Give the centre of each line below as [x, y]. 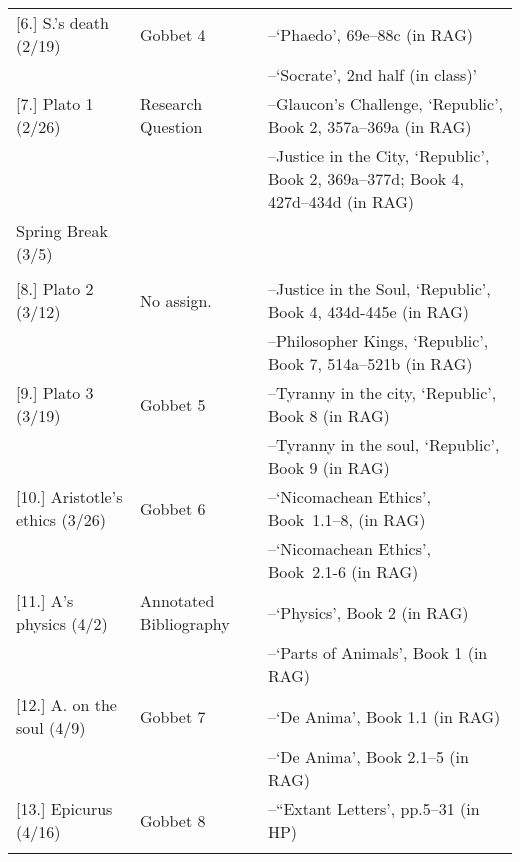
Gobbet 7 [173, 716]
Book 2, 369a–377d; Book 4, [365, 178]
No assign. [176, 300]
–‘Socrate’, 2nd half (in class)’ [372, 74]
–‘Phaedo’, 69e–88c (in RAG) [370, 34]
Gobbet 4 [173, 34]
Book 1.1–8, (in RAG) [346, 519]
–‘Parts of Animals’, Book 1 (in [377, 652]
